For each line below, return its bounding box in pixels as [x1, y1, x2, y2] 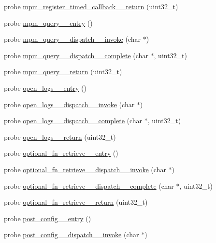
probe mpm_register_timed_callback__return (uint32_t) [4, 1, 178, 11]
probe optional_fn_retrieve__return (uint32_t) [4, 197, 148, 207]
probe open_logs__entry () [4, 82, 86, 93]
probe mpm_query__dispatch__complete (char [4, 50, 148, 60]
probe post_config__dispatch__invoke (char [4, 229, 139, 240]
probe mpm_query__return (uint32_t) [4, 66, 122, 77]
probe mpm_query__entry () [4, 17, 93, 28]
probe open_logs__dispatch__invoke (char [4, 99, 135, 109]
